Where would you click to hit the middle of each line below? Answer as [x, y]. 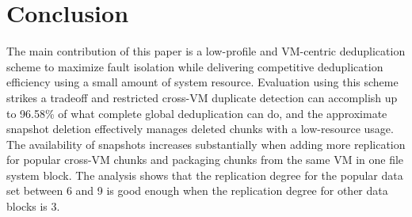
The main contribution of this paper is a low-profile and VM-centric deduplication [206, 51]
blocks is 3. [33, 206]
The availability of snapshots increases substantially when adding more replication [206, 144]
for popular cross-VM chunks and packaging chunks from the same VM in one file [205, 160]
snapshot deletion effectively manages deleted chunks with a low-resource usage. [200, 129]
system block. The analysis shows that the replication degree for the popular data [205, 175]
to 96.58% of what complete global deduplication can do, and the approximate [197, 113]
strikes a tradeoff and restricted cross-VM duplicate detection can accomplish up [202, 97]
